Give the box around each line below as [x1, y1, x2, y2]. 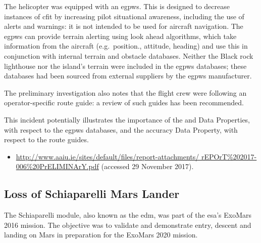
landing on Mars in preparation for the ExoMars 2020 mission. [4, 229, 198, 240]
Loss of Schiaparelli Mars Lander [4, 186, 180, 201]
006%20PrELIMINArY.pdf [16, 161, 99, 172]
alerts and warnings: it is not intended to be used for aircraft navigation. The [4, 21, 243, 31]
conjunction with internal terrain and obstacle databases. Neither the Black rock [4, 50, 253, 61]
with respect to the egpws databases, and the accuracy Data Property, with [4, 124, 238, 135]
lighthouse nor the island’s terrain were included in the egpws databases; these [4, 60, 247, 71]
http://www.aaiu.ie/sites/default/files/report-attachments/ [16, 151, 199, 161]
